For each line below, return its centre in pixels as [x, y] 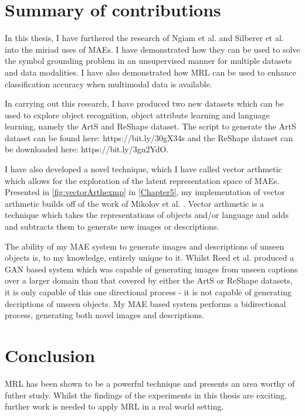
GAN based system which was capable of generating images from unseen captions [151, 269]
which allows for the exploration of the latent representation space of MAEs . [142, 180]
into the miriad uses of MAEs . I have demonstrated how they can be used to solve [152, 49]
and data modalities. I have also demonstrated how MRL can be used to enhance [150, 72]
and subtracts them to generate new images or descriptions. [112, 226]
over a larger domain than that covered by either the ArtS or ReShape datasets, [149, 280]
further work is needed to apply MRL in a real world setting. [114, 406]
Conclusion [50, 355]
